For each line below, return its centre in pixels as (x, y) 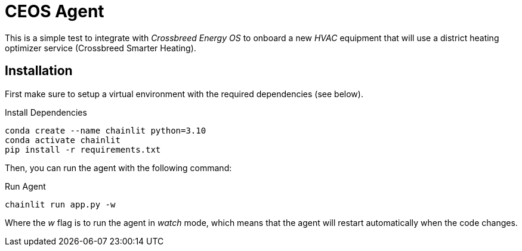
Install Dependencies (46, 112)
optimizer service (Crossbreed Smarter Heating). (101, 48)
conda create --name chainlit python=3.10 (106, 130)
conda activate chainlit (63, 140)
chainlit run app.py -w (60, 204)
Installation (39, 71)
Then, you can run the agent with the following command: (118, 168)
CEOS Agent (55, 11)
